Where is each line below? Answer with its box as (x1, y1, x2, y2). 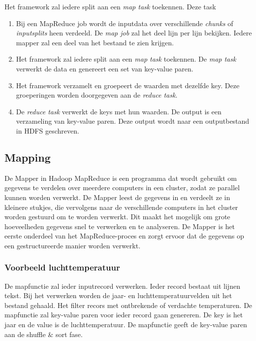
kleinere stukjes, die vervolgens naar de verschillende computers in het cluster (4, 202, 238, 212)
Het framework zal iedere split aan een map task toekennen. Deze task (4, 1, 216, 11)
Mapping (4, 149, 51, 165)
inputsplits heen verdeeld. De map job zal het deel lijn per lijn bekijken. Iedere (16, 28, 252, 38)
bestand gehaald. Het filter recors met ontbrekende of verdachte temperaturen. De (4, 300, 253, 310)
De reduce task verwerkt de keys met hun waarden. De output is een (16, 106, 222, 116)
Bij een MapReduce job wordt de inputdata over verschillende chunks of (16, 18, 233, 28)
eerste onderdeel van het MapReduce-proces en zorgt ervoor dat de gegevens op (4, 231, 244, 241)
